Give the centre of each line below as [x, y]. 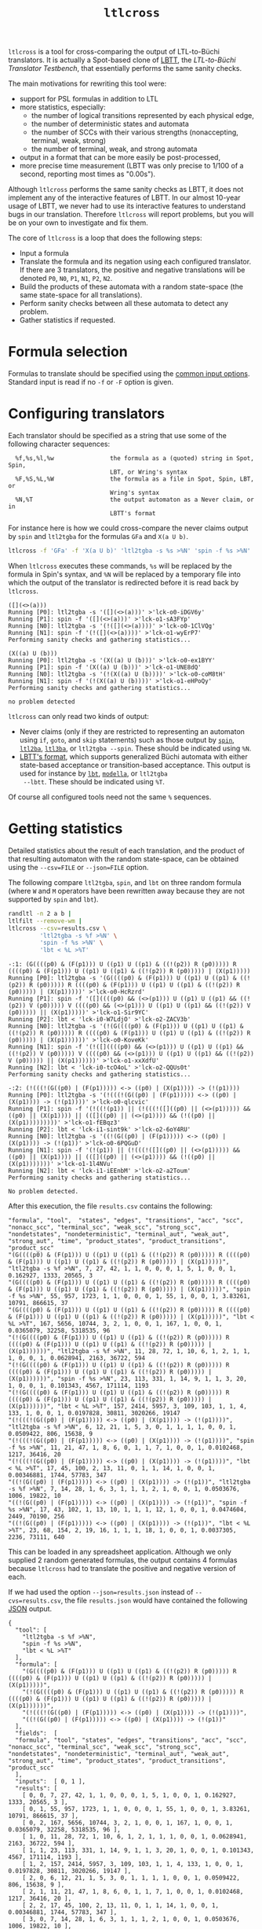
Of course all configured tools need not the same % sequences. [110, 797]
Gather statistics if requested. [67, 320]
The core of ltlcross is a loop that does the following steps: [105, 238]
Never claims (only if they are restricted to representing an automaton [132, 731]
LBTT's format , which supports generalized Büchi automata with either [134, 756]
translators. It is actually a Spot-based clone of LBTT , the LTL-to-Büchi [122, 60]
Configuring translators [86, 414]
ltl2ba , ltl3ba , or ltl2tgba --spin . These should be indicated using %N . [135, 748]
